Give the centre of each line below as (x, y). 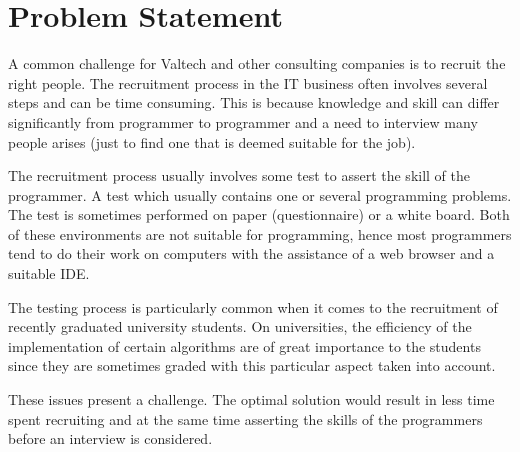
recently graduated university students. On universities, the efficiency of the (240, 326)
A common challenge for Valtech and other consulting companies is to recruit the (257, 63)
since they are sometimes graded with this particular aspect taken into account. (252, 365)
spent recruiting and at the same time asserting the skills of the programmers (245, 418)
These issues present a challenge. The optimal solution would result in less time (251, 399)
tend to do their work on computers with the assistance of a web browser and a (251, 253)
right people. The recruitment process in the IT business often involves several (248, 82)
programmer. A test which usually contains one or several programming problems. (260, 194)
